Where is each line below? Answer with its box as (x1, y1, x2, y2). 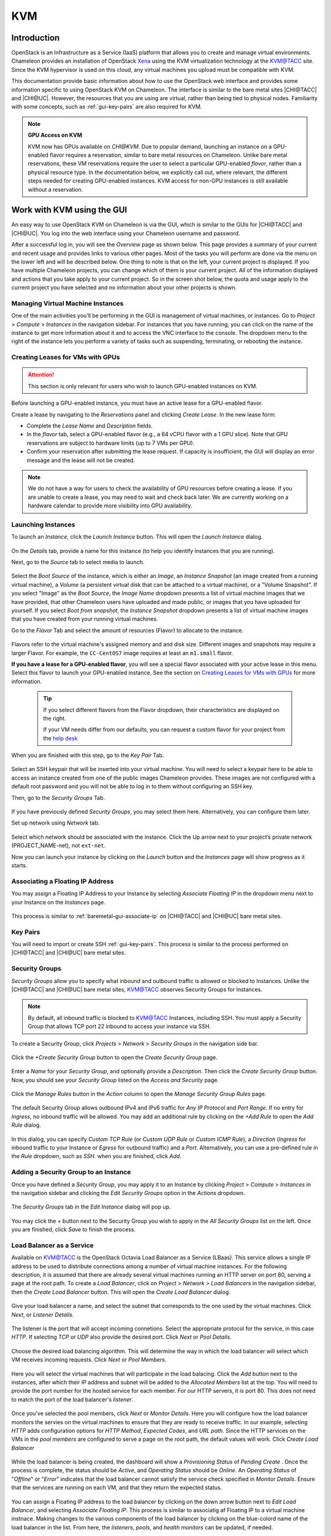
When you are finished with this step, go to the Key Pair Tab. (11, 751, 164, 759)
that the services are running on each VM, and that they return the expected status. (11, 1484, 223, 1491)
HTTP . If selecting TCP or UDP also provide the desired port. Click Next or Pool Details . (11, 1333, 232, 1341)
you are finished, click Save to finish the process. (11, 1226, 136, 1233)
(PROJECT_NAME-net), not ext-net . (11, 842, 106, 849)
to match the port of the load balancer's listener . (11, 1395, 134, 1403)
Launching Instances (11, 520, 75, 528)
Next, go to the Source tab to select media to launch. (11, 558, 145, 566)
